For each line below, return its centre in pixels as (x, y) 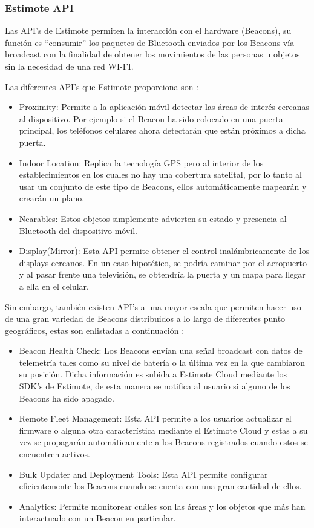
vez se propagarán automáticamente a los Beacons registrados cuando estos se (163, 442)
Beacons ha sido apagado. (67, 398)
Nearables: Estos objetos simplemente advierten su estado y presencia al (153, 218)
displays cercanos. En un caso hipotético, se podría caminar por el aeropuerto (163, 262)
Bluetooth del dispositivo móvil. (78, 230)
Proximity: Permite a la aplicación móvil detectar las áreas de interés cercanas (164, 107)
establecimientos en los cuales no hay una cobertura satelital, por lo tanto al (160, 174)
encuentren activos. (54, 454)
